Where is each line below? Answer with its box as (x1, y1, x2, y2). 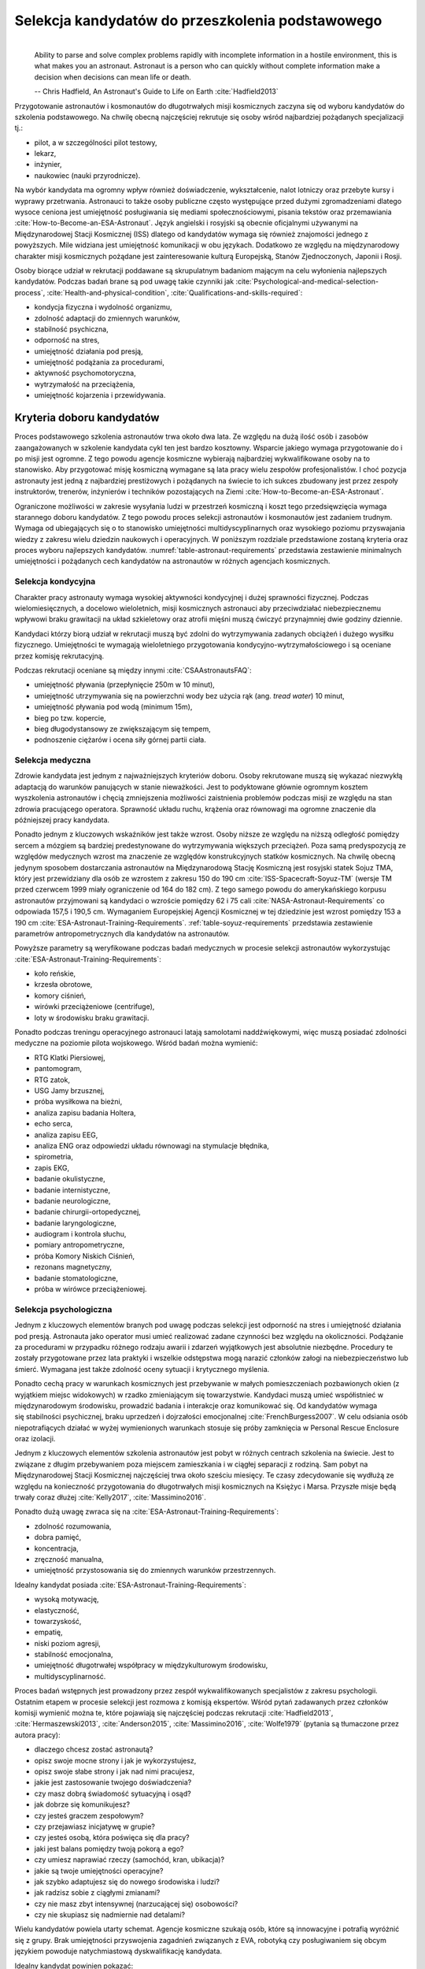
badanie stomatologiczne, (34, 1273, 118, 1283)
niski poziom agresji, (34, 1638, 102, 1648)
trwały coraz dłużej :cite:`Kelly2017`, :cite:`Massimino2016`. (14, 1493, 206, 1502)
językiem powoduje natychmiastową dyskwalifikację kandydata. (14, 1946, 223, 1956)
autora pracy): (14, 1730, 61, 1740)
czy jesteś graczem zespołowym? (34, 1811, 144, 1820)
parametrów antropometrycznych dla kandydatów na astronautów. (14, 929, 230, 938)
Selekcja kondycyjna (14, 576, 96, 587)
